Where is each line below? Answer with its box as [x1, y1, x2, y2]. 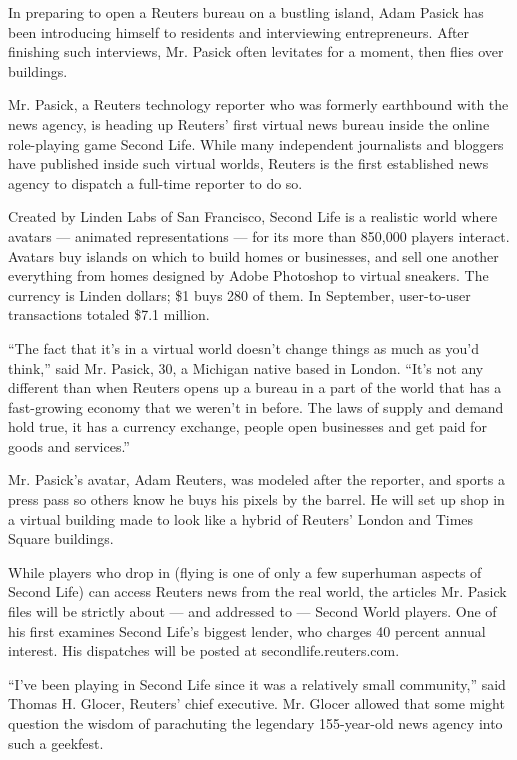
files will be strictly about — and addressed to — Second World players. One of [8, 601, 497, 622]
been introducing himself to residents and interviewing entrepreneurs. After [8, 21, 470, 42]
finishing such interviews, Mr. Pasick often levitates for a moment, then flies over [8, 41, 504, 62]
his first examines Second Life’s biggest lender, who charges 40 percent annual [8, 620, 486, 641]
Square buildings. [8, 528, 114, 549]
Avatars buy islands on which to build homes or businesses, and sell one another [8, 245, 499, 266]
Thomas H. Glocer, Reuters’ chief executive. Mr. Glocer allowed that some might [8, 693, 505, 714]
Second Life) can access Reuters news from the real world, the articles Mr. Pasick [8, 581, 507, 602]
